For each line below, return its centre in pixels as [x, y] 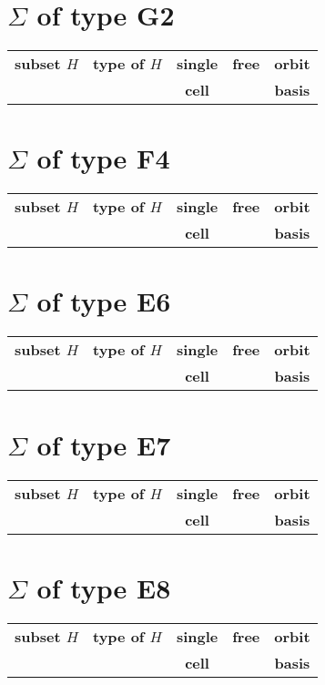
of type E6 [104, 301]
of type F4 [103, 158]
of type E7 [104, 444]
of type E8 [104, 587]
